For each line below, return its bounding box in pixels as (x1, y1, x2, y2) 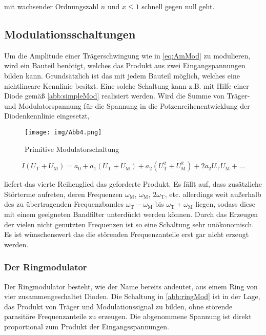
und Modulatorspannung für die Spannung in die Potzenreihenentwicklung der (4, 100, 250, 111)
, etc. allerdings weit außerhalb (165, 188, 261, 199)
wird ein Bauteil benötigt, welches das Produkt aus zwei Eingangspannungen (4, 60, 245, 71)
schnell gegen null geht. (141, 1, 215, 11)
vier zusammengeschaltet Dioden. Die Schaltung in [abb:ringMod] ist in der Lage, (4, 291, 260, 302)
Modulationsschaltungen (4, 26, 136, 42)
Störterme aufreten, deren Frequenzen (4, 188, 123, 199)
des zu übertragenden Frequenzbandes (4, 199, 124, 209)
